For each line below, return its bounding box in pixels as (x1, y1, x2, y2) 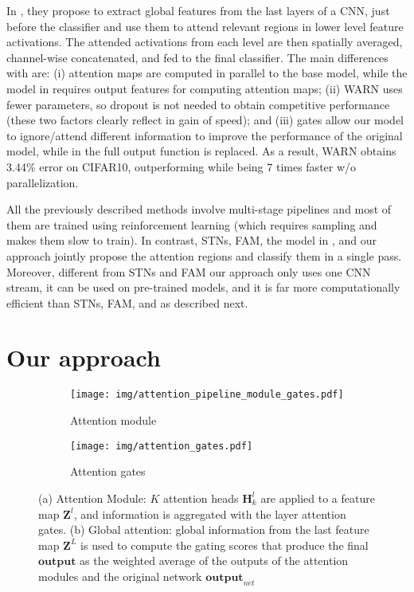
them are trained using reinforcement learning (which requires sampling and (6, 216, 377, 233)
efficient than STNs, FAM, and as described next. (6, 294, 248, 311)
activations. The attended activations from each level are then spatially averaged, (6, 33, 403, 50)
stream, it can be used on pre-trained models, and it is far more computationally (6, 279, 400, 296)
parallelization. (6, 174, 79, 190)
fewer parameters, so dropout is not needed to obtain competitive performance (6, 96, 390, 112)
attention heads (162, 489, 239, 506)
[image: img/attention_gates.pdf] (70, 440, 253, 452)
